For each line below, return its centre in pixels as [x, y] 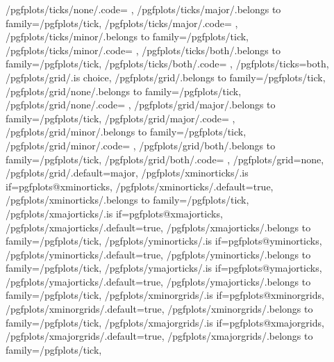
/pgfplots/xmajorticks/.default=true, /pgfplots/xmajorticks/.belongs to [158, 227]
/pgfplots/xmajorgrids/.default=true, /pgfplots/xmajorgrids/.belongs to [159, 336]
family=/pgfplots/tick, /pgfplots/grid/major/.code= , [120, 118]
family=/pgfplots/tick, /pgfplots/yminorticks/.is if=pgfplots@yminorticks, [164, 241]
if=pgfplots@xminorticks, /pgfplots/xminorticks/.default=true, [140, 186]
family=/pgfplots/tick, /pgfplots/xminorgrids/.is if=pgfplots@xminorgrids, [165, 295]
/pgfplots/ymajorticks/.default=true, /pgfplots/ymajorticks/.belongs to [158, 281]
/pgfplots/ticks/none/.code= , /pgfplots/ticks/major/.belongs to [143, 9]
